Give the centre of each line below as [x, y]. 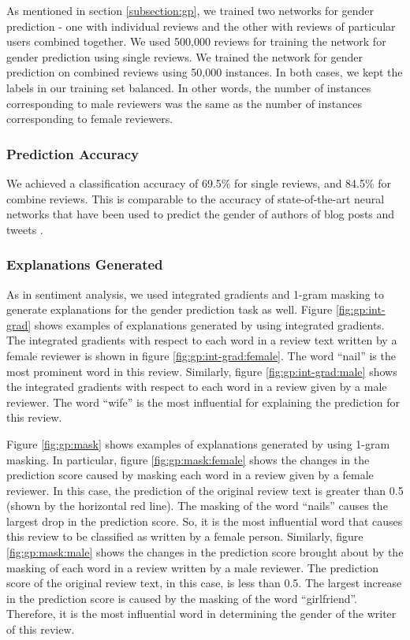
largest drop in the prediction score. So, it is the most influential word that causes [205, 521]
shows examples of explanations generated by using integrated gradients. [209, 324]
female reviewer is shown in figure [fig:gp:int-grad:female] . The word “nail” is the [201, 355]
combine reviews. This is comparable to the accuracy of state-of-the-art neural [196, 198]
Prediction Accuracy [73, 153]
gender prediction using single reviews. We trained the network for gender [185, 56]
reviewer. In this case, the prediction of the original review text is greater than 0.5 [205, 490]
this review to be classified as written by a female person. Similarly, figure [185, 536]
